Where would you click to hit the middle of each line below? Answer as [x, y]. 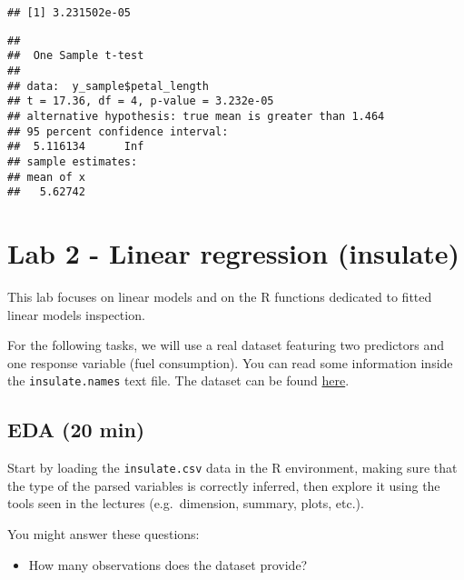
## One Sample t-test [76, 56]
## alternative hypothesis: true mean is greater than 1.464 [196, 116]
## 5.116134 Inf [76, 147]
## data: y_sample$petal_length [108, 86]
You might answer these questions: [104, 534]
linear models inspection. [76, 314]
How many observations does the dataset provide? [168, 564]
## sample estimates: [73, 161]
